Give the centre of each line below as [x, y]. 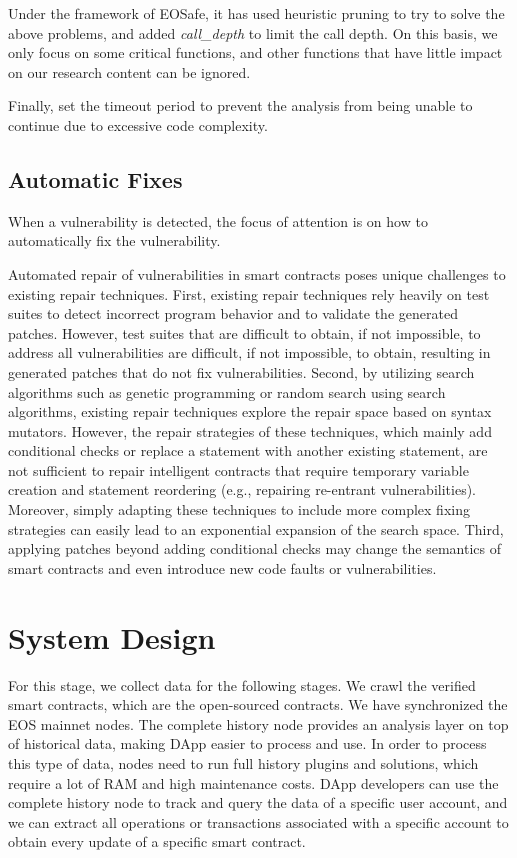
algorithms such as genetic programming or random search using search [227, 391]
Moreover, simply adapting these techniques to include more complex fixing [239, 509]
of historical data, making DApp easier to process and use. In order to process [247, 743]
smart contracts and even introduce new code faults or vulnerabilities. [222, 567]
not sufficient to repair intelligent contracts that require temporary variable [238, 469]
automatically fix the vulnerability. [114, 240]
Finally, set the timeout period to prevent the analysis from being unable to [240, 105]
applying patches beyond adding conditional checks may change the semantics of [255, 548]
